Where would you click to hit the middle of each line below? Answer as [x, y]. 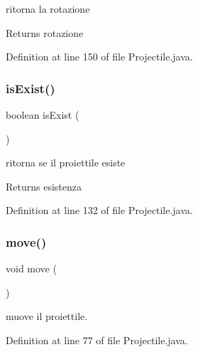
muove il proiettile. [47, 316]
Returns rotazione [45, 32]
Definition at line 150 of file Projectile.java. [99, 57]
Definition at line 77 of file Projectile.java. [97, 340]
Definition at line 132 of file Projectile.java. [99, 210]
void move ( [31, 268]
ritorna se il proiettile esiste [66, 162]
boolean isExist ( [43, 114]
